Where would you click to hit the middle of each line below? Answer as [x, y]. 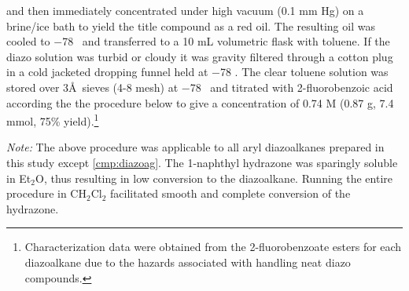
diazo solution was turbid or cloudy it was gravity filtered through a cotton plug [200, 56]
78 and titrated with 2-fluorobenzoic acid [291, 87]
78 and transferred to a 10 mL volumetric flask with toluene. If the [226, 41]
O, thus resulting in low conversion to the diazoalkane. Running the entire [214, 178]
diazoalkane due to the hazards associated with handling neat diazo [188, 262]
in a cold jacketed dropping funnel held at [107, 72]
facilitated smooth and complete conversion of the [230, 193]
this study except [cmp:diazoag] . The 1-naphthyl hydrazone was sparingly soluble [202, 162]
